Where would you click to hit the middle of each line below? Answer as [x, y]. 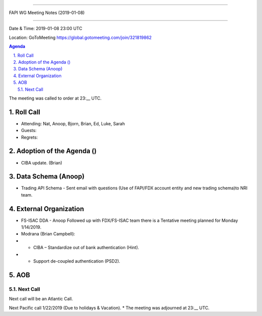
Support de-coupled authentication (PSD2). [77, 261]
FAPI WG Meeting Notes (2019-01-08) [47, 13]
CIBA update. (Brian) [42, 163]
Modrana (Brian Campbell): [48, 234]
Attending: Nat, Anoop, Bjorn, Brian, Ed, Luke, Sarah [73, 123]
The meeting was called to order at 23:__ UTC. [55, 98]
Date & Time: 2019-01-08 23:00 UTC [46, 29]
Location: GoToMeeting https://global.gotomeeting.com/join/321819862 [80, 37]
